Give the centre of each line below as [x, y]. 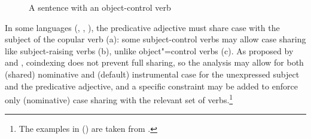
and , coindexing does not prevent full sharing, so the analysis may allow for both [154, 62]
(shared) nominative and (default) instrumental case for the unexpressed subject [152, 74]
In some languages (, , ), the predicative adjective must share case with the [142, 27]
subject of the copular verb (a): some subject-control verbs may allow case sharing [155, 39]
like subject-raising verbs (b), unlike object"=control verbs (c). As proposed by [149, 50]
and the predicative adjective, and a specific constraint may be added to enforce [151, 86]
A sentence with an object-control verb [100, 7]
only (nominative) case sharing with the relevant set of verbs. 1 [119, 99]
